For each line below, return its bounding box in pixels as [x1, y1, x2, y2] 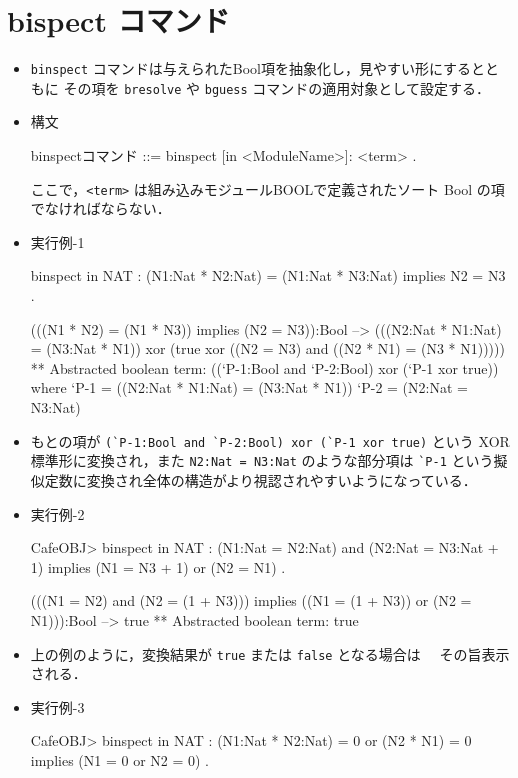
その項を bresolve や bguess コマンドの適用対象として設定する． [63, 77, 490, 98]
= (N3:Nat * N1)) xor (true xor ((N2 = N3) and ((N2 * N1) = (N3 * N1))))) [30, 338, 505, 359]
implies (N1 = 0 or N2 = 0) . [30, 749, 210, 770]
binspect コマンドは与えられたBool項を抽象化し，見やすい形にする [30, 58, 472, 79]
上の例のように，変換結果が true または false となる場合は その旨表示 [30, 643, 510, 664]
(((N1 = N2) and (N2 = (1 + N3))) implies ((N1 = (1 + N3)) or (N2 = [30, 590, 472, 611]
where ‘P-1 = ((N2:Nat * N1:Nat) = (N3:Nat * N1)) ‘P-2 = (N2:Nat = [30, 377, 468, 398]
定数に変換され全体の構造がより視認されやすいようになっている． [44, 469, 477, 490]
